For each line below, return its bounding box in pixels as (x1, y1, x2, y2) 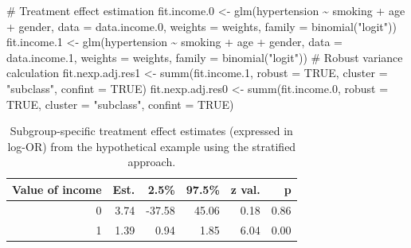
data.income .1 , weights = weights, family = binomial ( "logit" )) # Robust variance (6, 48, 403, 65)
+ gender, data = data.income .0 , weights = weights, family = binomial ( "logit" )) (6, 17, 397, 34)
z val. (230, 180, 260, 197)
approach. (127, 153, 176, 170)
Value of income (12, 180, 102, 197)
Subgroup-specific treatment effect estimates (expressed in (10, 122, 293, 139)
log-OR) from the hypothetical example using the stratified (7, 138, 296, 154)
